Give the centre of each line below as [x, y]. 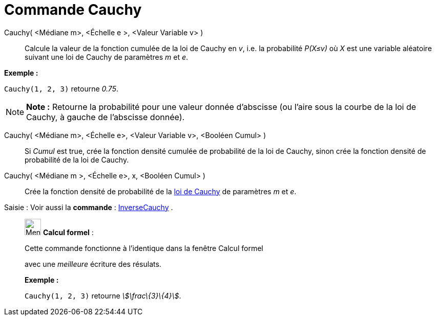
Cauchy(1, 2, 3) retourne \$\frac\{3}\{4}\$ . [103, 295]
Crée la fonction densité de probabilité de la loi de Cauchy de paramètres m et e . [161, 191]
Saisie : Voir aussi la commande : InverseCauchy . [89, 207]
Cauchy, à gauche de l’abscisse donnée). [106, 117]
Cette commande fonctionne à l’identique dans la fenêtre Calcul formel [144, 248]
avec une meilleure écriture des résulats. [93, 264]
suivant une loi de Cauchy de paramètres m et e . [107, 57]
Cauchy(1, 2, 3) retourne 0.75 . [61, 88]
